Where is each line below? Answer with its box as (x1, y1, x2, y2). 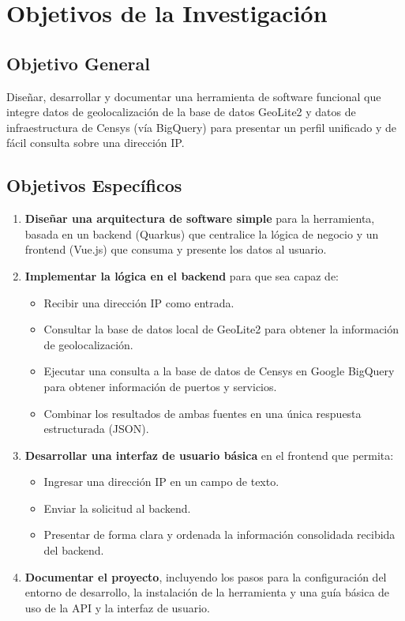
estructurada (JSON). (43, 420, 149, 437)
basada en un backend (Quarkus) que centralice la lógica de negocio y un (24, 225, 379, 242)
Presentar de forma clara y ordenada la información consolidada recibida (43, 526, 396, 543)
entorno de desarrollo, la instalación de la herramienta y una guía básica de (24, 584, 390, 600)
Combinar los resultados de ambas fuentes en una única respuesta (43, 405, 362, 421)
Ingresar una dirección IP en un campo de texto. (43, 473, 279, 490)
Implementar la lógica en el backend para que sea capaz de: (24, 267, 339, 284)
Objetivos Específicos (6, 173, 182, 198)
